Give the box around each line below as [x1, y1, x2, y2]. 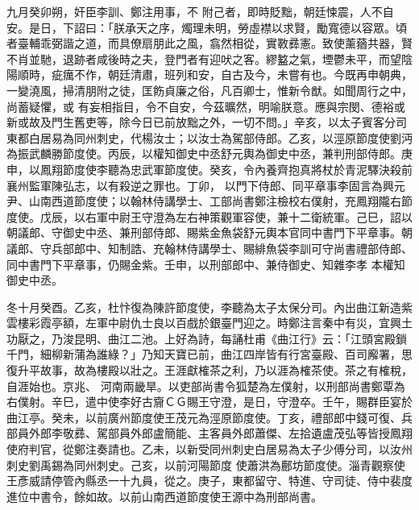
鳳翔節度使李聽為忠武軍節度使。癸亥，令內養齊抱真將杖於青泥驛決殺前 [39, 160, 413, 177]
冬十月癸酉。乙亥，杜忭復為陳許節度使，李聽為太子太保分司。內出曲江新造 [6, 298, 401, 315]
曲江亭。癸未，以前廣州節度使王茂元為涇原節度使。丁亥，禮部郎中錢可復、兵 [6, 408, 413, 425]
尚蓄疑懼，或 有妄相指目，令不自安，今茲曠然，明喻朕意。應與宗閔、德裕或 [6, 97, 405, 114]
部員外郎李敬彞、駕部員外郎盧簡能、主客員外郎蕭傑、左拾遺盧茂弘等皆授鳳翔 [6, 425, 413, 442]
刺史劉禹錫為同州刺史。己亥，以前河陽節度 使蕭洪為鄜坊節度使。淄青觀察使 [6, 456, 405, 473]
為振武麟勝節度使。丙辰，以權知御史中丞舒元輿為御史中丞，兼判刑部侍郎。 [6, 145, 401, 162]
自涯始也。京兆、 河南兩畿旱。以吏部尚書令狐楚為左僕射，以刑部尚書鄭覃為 [6, 377, 405, 394]
